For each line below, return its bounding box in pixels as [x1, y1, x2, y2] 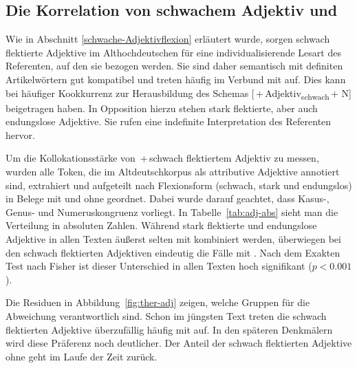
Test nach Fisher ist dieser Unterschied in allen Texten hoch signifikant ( [6, 259, 312, 273]
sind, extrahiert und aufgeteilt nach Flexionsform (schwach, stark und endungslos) [6, 177, 352, 192]
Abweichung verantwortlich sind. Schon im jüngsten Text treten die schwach [6, 309, 327, 323]
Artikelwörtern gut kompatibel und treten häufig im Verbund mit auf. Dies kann [6, 72, 346, 86]
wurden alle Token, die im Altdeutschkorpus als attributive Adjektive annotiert [6, 164, 340, 179]
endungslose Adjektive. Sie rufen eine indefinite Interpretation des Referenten [6, 114, 332, 129]
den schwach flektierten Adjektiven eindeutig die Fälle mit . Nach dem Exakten [6, 245, 340, 259]
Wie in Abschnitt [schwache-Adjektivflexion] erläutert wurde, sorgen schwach [6, 32, 330, 46]
